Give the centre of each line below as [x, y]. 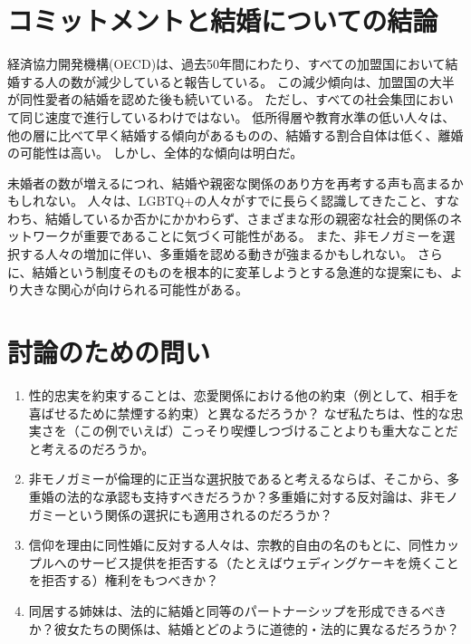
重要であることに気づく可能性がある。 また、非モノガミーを [263, 236]
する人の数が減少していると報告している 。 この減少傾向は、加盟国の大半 [237, 81]
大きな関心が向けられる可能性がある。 [134, 289]
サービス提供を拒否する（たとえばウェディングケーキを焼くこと [269, 562]
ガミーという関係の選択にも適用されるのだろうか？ [180, 514]
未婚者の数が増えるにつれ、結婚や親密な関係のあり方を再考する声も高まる [229, 183]
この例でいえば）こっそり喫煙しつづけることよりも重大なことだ [269, 431]
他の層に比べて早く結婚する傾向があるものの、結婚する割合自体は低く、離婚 [235, 135]
